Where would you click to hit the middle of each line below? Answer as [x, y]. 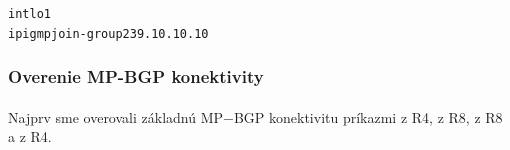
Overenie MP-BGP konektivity [136, 76]
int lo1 [29, 14]
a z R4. [30, 136]
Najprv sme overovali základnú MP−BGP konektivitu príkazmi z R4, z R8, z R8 [255, 116]
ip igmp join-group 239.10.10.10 [108, 33]
